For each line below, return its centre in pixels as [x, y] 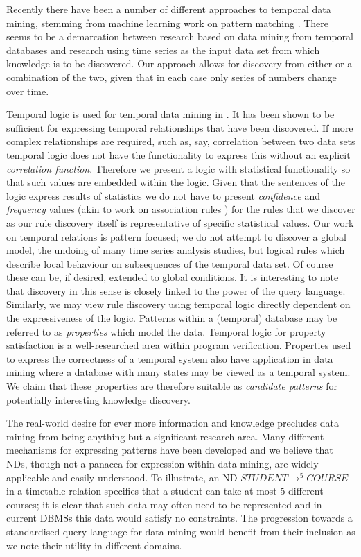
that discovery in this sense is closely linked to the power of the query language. [176, 290]
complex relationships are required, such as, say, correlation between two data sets [181, 141]
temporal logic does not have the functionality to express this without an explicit [178, 154]
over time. [28, 91]
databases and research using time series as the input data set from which [163, 50]
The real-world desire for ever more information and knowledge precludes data [173, 423]
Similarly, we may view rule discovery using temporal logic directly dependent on [178, 304]
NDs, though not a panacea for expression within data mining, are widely [162, 463]
